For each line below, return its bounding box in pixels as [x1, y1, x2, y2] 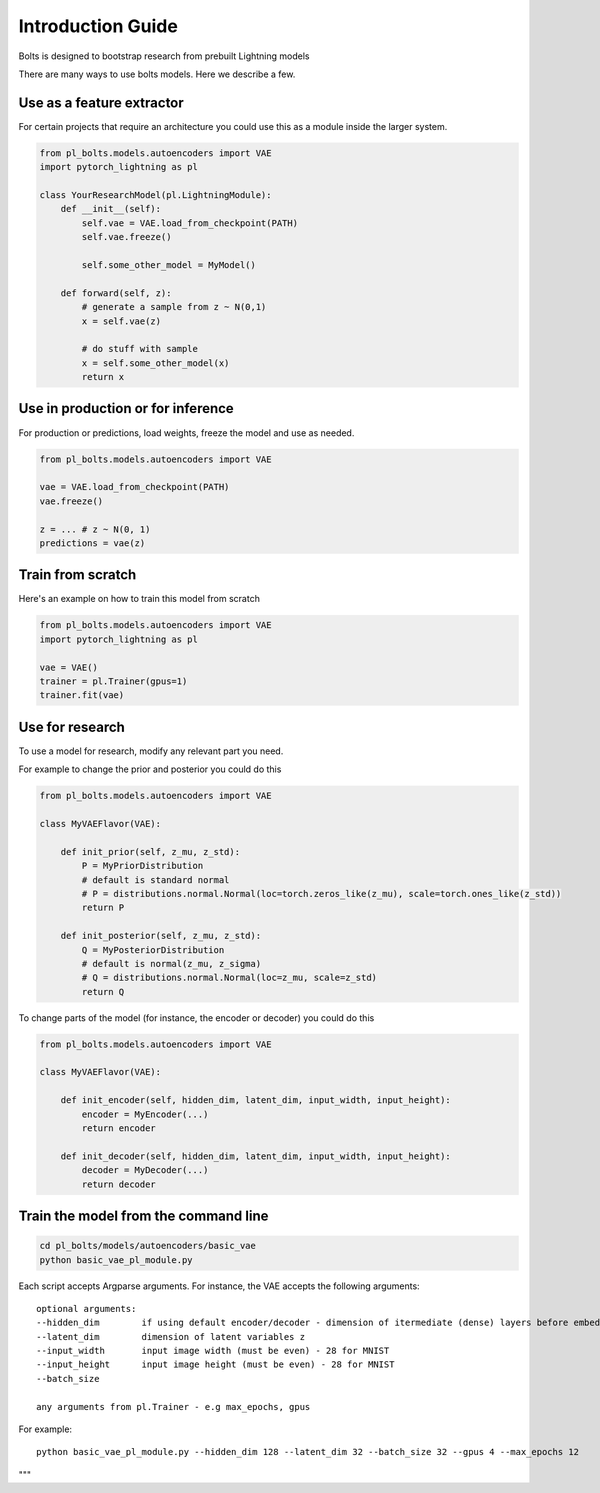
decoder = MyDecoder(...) [81, 1165, 209, 1176]
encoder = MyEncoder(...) [81, 1108, 209, 1120]
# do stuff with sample [81, 343, 199, 355]
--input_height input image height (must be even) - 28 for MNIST [36, 1359, 395, 1370]
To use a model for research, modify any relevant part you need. [18, 745, 284, 757]
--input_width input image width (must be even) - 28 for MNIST [36, 1345, 390, 1357]
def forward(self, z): [60, 287, 172, 299]
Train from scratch [18, 566, 137, 584]
